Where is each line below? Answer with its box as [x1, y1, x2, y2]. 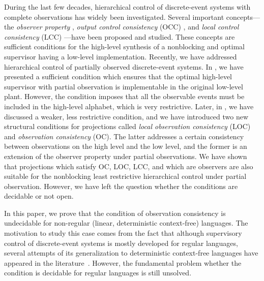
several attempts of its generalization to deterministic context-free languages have [4, 247, 258, 258]
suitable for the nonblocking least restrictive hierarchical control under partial [4, 171, 247, 181]
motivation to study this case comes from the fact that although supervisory [4, 228, 242, 238]
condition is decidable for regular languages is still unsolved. [4, 267, 192, 278]
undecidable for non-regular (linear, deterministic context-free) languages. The [4, 217, 248, 228]
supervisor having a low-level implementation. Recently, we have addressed [4, 51, 237, 61]
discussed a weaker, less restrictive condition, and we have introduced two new [4, 111, 249, 121]
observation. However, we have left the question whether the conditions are [4, 180, 238, 191]
